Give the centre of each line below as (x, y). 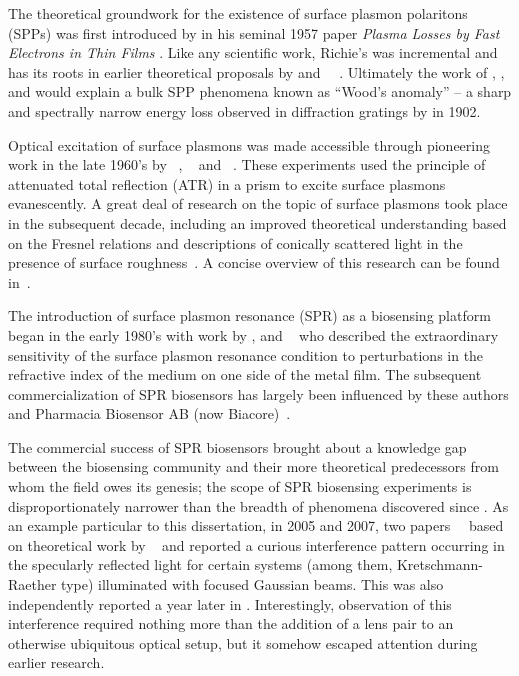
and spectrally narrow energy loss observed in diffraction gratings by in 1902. (244, 110)
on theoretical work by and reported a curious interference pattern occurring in (256, 544)
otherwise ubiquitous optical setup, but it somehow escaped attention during (243, 642)
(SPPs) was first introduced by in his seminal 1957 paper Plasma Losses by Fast (254, 32)
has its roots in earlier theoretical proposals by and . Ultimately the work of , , (256, 71)
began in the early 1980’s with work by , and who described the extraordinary (253, 334)
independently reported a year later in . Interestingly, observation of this (230, 603)
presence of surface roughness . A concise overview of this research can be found (254, 262)
